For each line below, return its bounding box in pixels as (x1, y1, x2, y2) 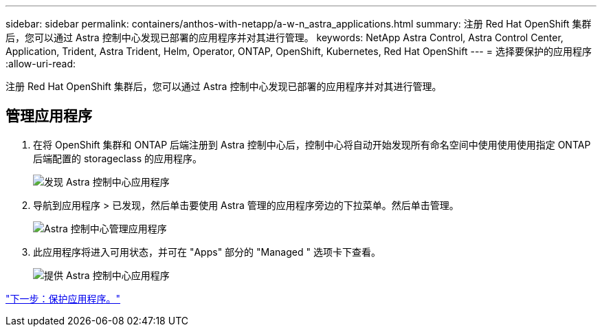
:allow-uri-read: (5, 58, 76, 69)
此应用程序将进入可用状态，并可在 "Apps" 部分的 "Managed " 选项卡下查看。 (33, 245, 381, 258)
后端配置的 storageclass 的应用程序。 (33, 152, 203, 164)
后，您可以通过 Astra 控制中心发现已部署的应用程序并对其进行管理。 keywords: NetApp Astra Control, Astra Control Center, (5, 32, 564, 43)
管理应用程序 (5, 107, 92, 125)
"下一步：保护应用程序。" (5, 292, 121, 305)
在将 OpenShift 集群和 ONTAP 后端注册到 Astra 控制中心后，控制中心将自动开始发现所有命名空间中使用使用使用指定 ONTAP (33, 138, 591, 151)
